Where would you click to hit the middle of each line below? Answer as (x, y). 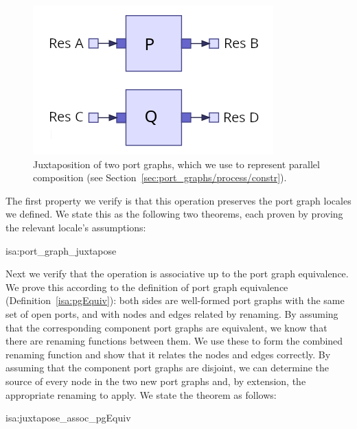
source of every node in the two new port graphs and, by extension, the (156, 381)
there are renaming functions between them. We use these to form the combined (174, 341)
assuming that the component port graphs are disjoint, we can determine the (168, 368)
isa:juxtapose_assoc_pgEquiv (68, 418)
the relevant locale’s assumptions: (76, 227)
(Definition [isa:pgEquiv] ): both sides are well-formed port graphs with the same (175, 300)
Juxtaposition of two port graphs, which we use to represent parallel (176, 164)
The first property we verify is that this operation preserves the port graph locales (178, 200)
